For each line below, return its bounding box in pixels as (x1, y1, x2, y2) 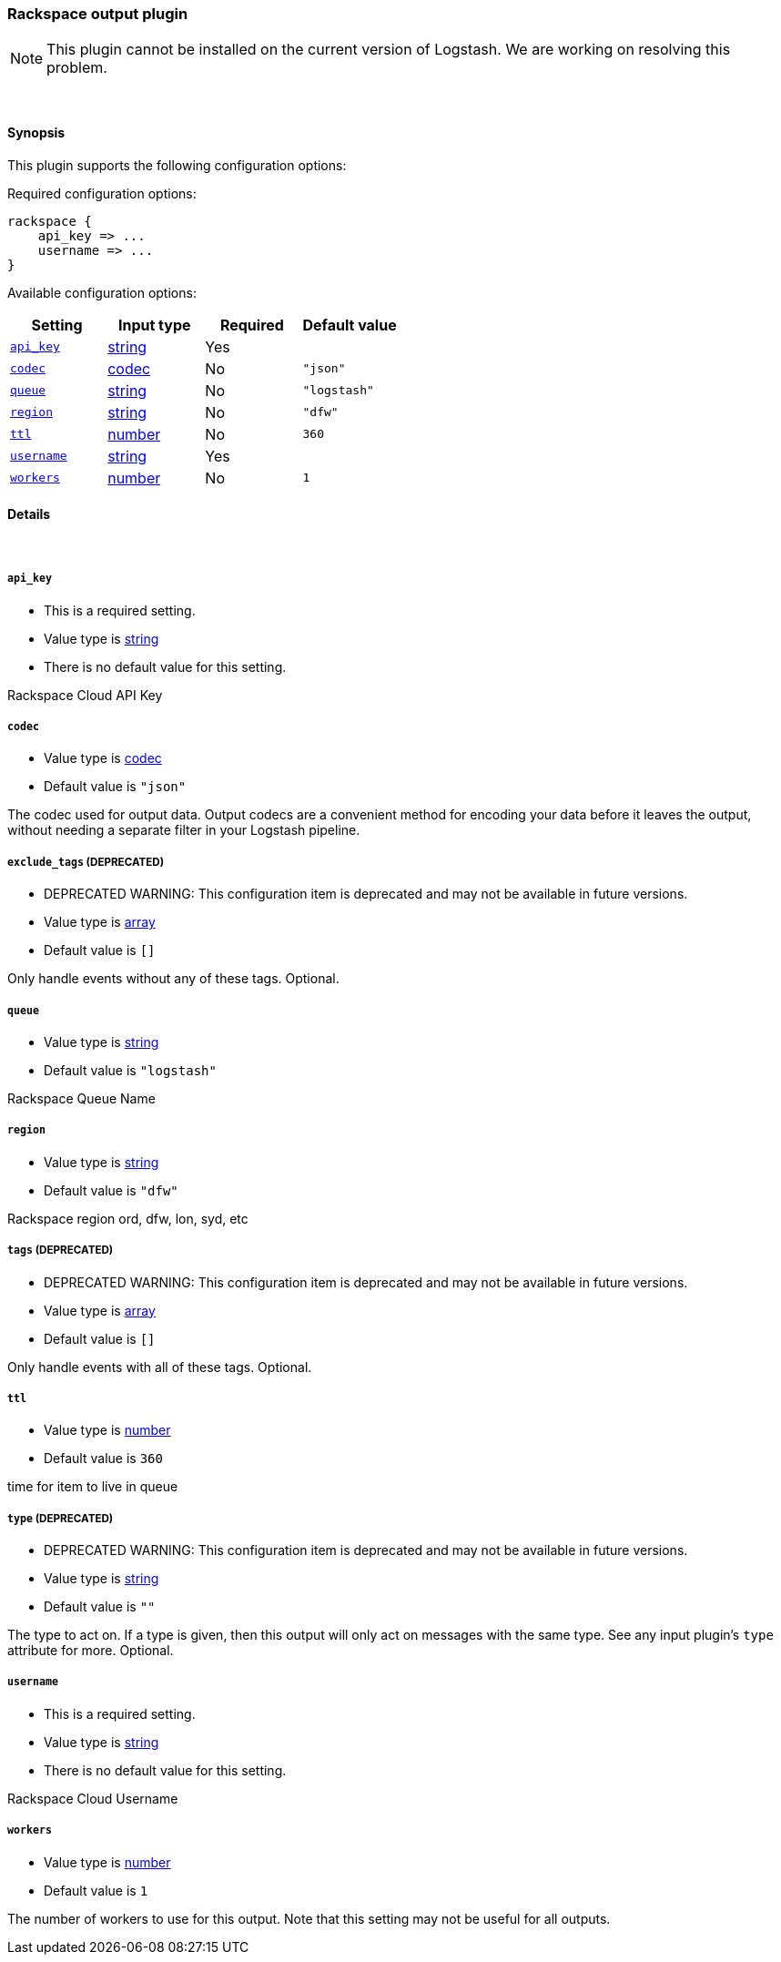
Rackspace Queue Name (7, 1090, 156, 1106)
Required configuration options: (7, 185, 197, 201)
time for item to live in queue (7, 1479, 178, 1495)
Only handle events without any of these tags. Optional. (7, 971, 340, 987)
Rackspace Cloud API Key (7, 686, 163, 703)
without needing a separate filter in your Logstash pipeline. (7, 822, 360, 839)
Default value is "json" (44, 778, 187, 795)
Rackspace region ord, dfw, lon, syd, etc (7, 1210, 248, 1226)
